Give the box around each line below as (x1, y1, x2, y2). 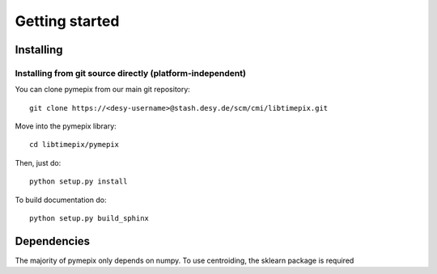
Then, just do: (15, 158, 62, 167)
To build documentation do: (15, 195, 107, 204)
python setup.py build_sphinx (29, 214, 150, 223)
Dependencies (15, 234, 91, 248)
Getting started (15, 12, 120, 30)
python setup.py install (29, 177, 128, 186)
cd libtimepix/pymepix (29, 140, 120, 150)
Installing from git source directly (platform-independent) (15, 67, 247, 78)
